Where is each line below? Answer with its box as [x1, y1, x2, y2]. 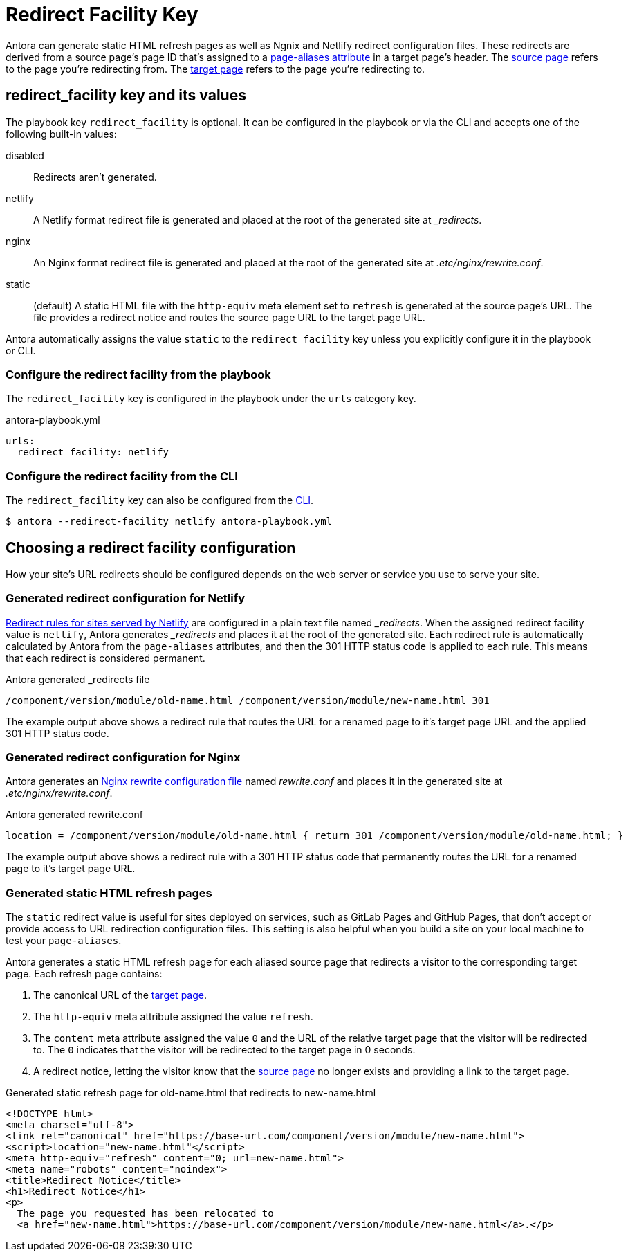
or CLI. [6, 344, 36, 356]
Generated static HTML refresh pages [6, 885, 212, 900]
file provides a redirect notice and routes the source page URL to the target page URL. [33, 311, 425, 323]
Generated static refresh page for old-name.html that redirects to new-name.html [6, 1087, 376, 1099]
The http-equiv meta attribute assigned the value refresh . [33, 1011, 313, 1023]
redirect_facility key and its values [6, 87, 246, 105]
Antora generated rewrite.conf [6, 808, 143, 821]
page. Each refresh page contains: [6, 968, 163, 980]
